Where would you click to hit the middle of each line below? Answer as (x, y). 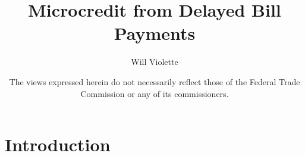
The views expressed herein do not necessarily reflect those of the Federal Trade (155, 81)
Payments (155, 33)
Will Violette (155, 62)
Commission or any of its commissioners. (155, 93)
